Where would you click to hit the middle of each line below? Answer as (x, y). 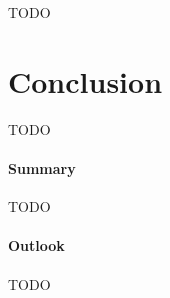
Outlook (36, 245)
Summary (42, 167)
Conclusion (85, 80)
